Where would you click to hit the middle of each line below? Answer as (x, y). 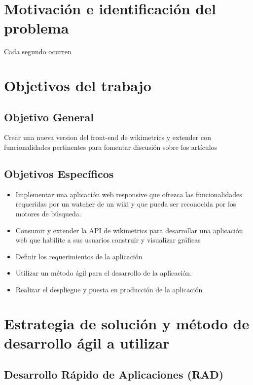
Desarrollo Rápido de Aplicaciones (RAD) (114, 374)
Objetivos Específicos (59, 174)
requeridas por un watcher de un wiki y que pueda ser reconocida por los (126, 204)
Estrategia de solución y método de (127, 323)
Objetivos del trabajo (78, 86)
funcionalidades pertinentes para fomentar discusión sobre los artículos (111, 147)
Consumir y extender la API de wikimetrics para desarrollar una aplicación (129, 230)
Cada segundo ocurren (38, 52)
